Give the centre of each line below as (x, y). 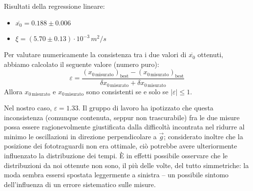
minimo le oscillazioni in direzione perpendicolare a (80, 136)
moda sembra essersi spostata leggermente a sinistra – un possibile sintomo (116, 175)
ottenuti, (211, 54)
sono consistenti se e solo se (127, 91)
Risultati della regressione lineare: (54, 6)
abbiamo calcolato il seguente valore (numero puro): (82, 64)
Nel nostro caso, (28, 108)
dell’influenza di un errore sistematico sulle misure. (80, 184)
